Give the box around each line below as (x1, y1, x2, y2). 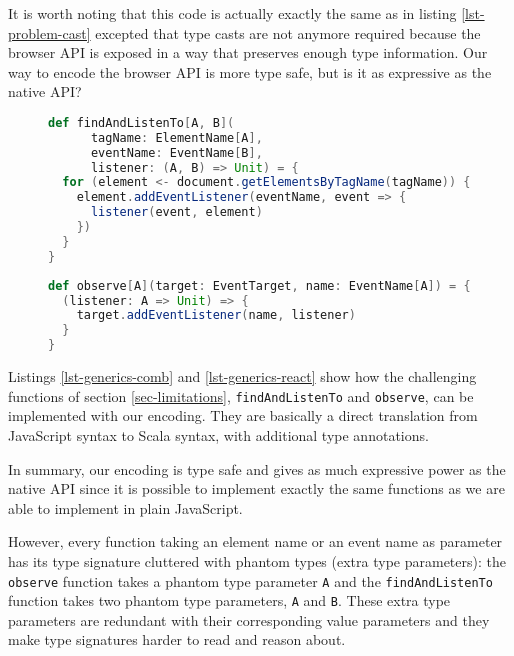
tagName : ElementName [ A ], (90, 130, 263, 145)
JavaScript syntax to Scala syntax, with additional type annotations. (8, 424, 429, 445)
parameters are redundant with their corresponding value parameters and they (8, 609, 490, 630)
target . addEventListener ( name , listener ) (76, 308, 356, 323)
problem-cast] (8, 22, 91, 43)
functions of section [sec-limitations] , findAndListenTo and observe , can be (8, 385, 474, 406)
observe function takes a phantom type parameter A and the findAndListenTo (8, 570, 493, 591)
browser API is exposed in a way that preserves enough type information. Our (8, 42, 488, 63)
